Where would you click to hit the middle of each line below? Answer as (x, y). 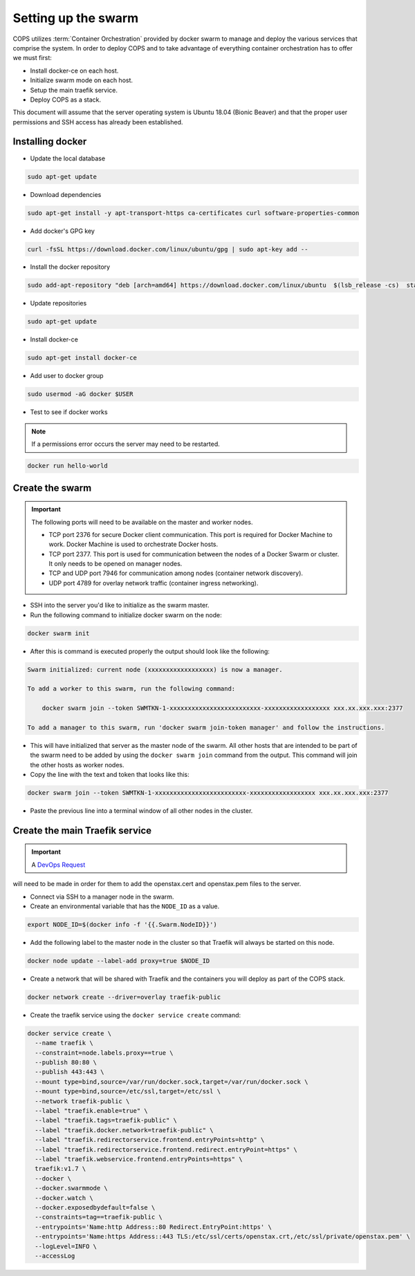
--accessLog (55, 1256)
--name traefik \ (64, 1043)
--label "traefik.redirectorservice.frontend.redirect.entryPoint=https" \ (166, 1150)
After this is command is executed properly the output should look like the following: (150, 651)
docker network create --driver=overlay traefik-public (124, 997)
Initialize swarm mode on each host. (82, 80)
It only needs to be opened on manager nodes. (116, 564)
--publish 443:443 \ (70, 1072)
